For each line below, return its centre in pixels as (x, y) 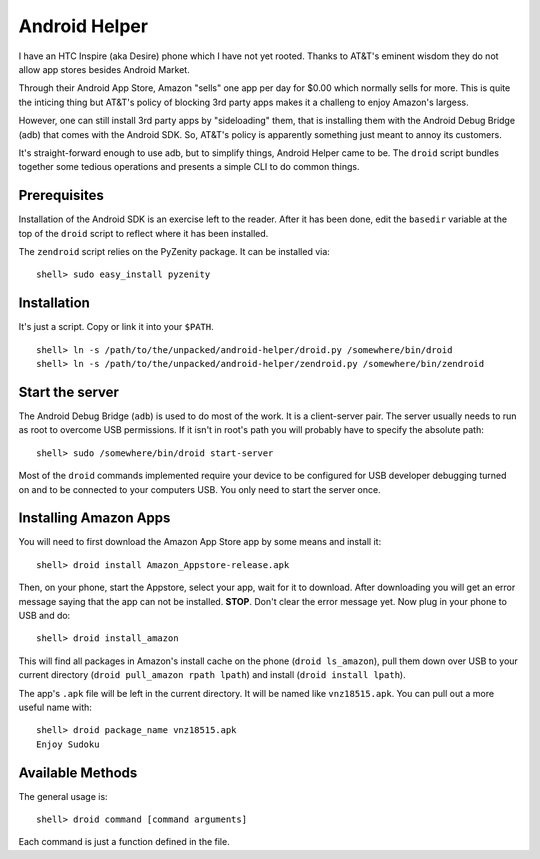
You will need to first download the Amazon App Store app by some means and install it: (200, 542)
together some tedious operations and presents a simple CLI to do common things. (189, 167)
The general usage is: (63, 796)
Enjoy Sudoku (68, 744)
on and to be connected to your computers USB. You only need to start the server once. (199, 489)
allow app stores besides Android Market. (104, 69)
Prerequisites (61, 195)
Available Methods (78, 772)
